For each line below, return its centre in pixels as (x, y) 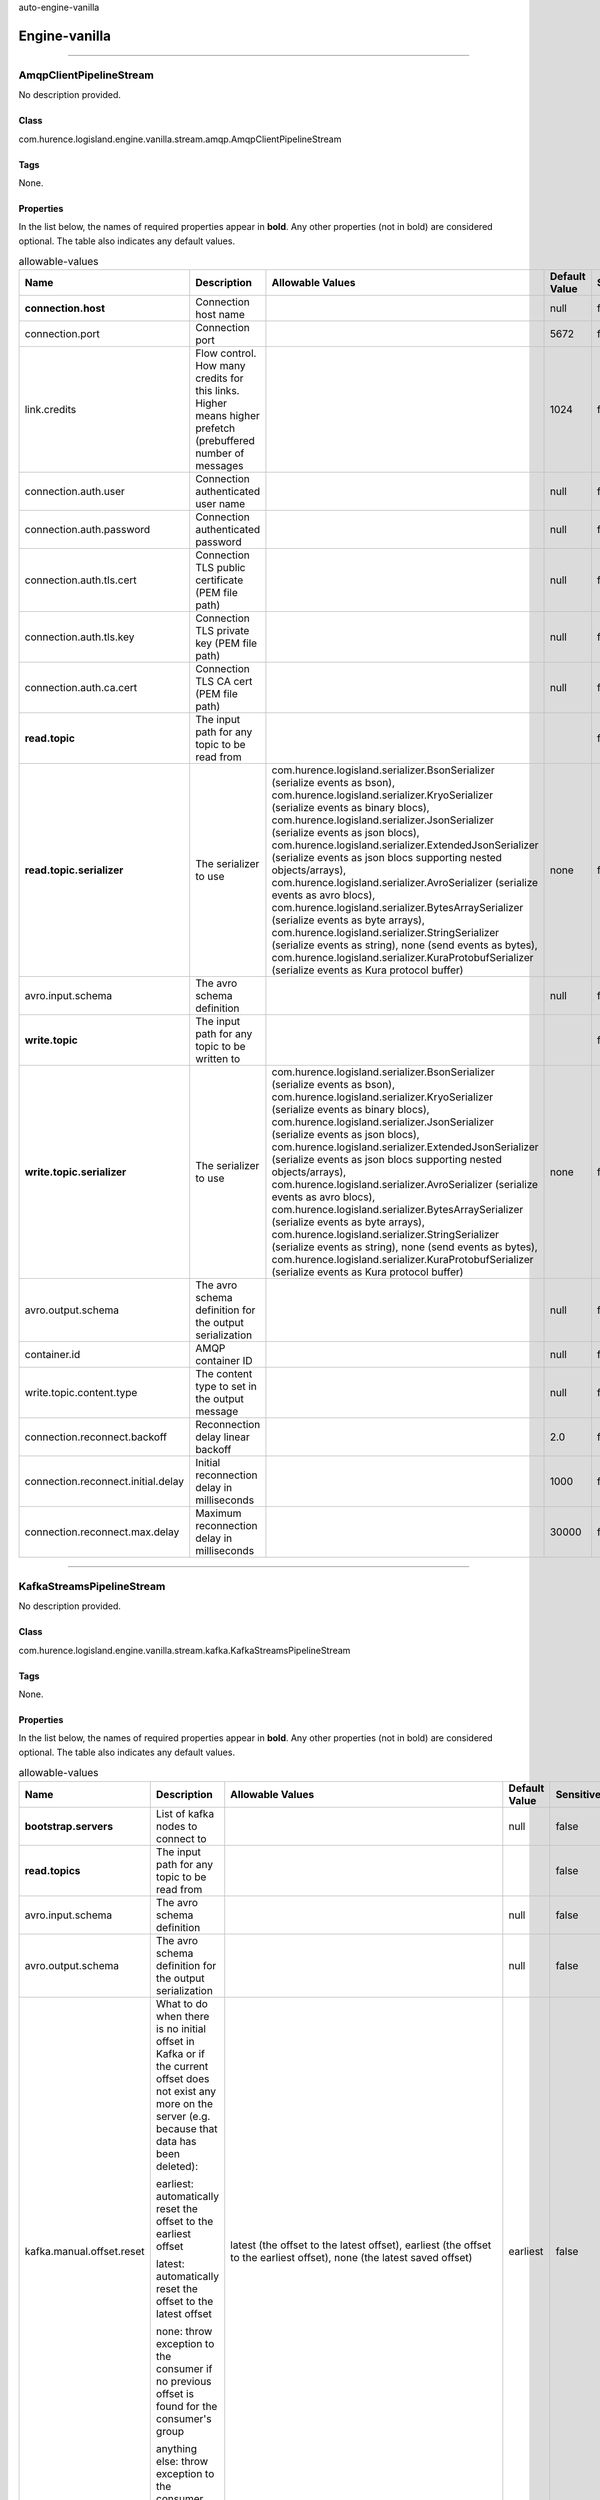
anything (176, 2448)
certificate (219, 580)
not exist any (186, 2091)
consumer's (183, 2418)
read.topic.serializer (74, 870)
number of (220, 453)
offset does (182, 2078)
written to (218, 1059)
